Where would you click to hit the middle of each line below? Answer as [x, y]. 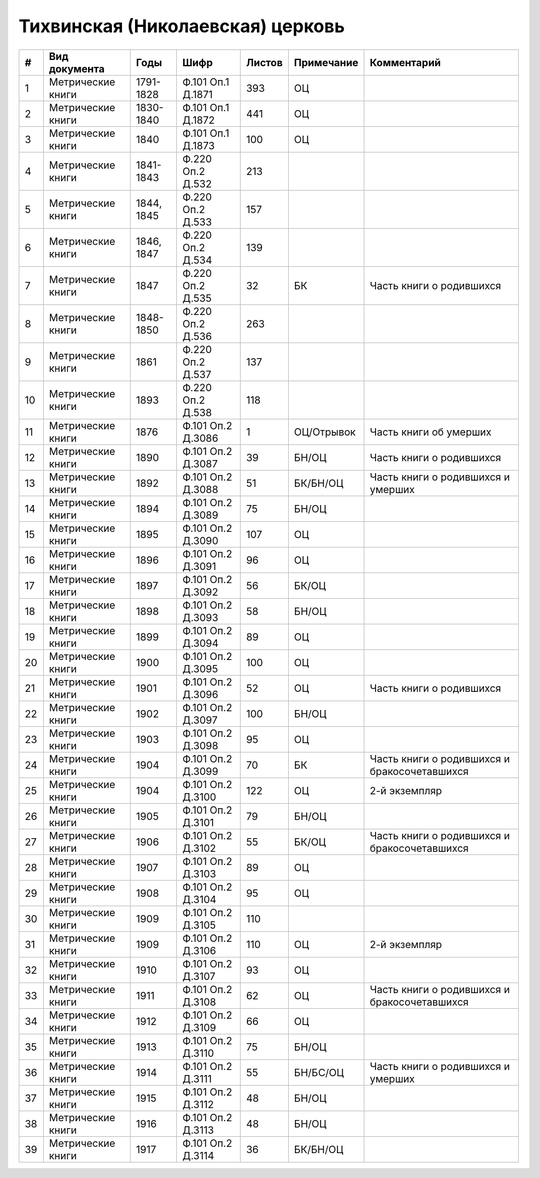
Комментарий [405, 62]
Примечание [326, 62]
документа [76, 68]
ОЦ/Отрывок [324, 432]
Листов [264, 62]
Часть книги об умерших [430, 432]
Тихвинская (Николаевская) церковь [181, 26]
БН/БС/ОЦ [319, 1072]
